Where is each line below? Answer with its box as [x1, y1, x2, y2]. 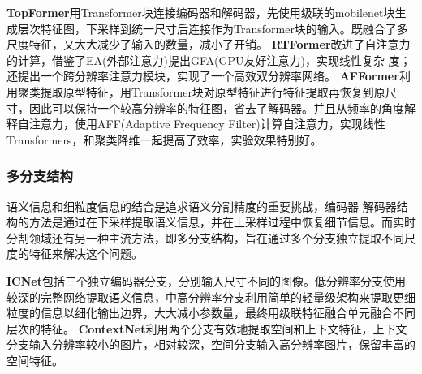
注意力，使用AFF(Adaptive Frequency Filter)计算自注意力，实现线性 [28, 115, 385, 132]
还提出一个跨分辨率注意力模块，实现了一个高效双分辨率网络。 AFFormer [6, 67, 399, 84]
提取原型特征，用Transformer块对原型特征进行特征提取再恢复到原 [40, 83, 385, 100]
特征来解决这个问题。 [28, 245, 143, 262]
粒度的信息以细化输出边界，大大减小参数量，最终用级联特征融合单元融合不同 [6, 304, 416, 321]
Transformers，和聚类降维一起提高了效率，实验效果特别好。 [6, 131, 322, 148]
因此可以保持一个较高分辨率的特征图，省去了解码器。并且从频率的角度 [28, 99, 404, 116]
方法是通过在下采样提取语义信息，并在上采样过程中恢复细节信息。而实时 [28, 213, 416, 230]
